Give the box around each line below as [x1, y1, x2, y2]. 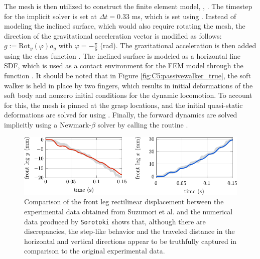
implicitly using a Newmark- [4, 119, 91, 129]
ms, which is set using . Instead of [132, 11, 236, 21]
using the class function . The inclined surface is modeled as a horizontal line [4, 50, 241, 61]
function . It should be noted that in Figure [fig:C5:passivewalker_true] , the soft [4, 70, 251, 81]
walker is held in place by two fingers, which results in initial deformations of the [4, 80, 253, 90]
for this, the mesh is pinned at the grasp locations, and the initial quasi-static [4, 99, 243, 110]
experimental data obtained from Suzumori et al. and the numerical [24, 206, 233, 216]
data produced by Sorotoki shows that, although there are [24, 216, 206, 226]
